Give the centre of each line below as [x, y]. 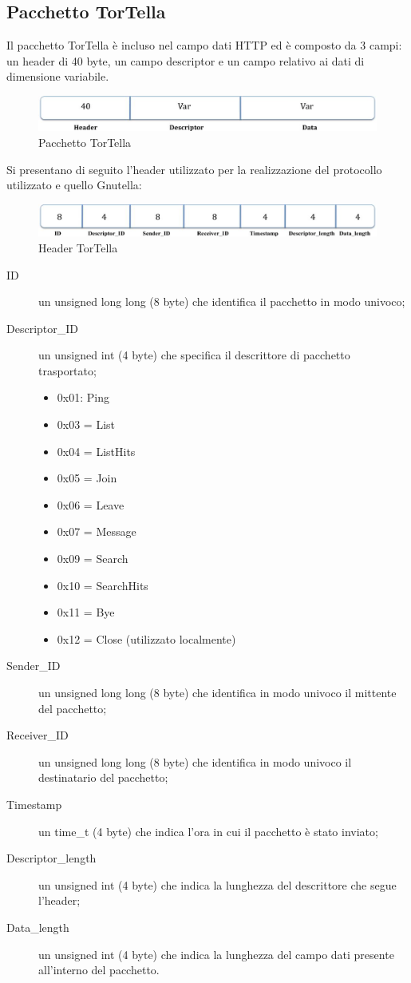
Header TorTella [78, 247]
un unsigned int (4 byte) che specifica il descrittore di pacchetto [194, 355]
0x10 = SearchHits [103, 585]
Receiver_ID [38, 735]
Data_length [38, 927]
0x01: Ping [83, 397]
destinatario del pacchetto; [103, 777]
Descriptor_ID [42, 328]
